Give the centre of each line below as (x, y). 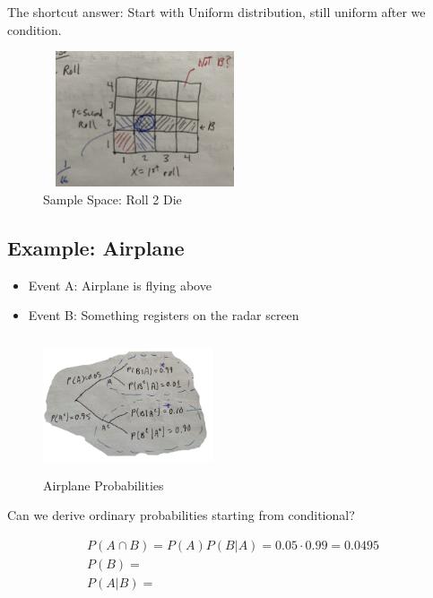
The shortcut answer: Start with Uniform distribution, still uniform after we (216, 12)
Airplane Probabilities (104, 485)
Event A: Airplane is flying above (120, 285)
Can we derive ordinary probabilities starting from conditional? (181, 515)
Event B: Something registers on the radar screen (164, 315)
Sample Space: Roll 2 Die (113, 199)
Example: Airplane (96, 247)
